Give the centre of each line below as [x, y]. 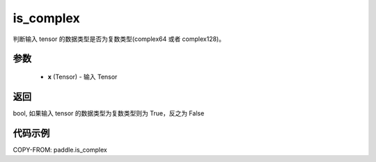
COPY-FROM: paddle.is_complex [60, 149]
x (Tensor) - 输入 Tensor [83, 76]
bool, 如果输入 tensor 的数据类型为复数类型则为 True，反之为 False [109, 113]
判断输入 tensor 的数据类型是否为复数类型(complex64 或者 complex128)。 [119, 39]
